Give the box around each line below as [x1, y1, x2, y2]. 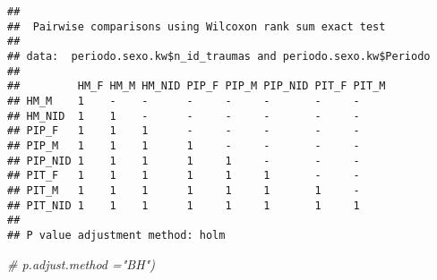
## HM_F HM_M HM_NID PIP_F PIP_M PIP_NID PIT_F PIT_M [7, 80, 386, 93]
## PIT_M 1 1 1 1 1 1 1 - [7, 183, 360, 197]
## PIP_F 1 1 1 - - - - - [7, 124, 360, 138]
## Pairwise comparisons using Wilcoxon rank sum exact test [7, 20, 386, 33]
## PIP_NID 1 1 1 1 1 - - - [7, 154, 360, 167]
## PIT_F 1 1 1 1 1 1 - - [7, 169, 360, 182]
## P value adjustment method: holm [7, 228, 226, 242]
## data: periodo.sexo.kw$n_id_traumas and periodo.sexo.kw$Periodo [7, 49, 431, 63]
